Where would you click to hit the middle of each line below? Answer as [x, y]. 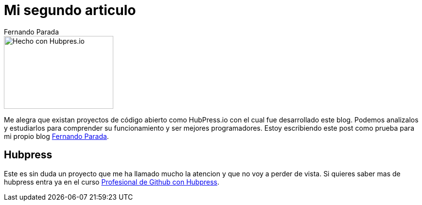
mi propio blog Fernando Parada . [56, 136]
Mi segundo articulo [70, 10]
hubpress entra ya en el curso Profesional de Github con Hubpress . [112, 182]
